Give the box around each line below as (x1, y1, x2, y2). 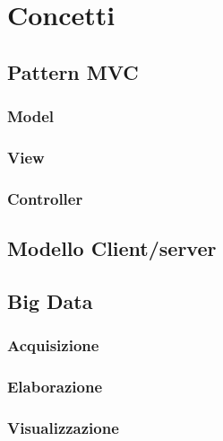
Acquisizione (7, 334, 99, 357)
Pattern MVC (7, 57, 139, 85)
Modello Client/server (7, 234, 217, 262)
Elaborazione (7, 375, 103, 398)
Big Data (7, 287, 93, 314)
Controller (7, 187, 83, 209)
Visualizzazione (7, 416, 119, 438)
